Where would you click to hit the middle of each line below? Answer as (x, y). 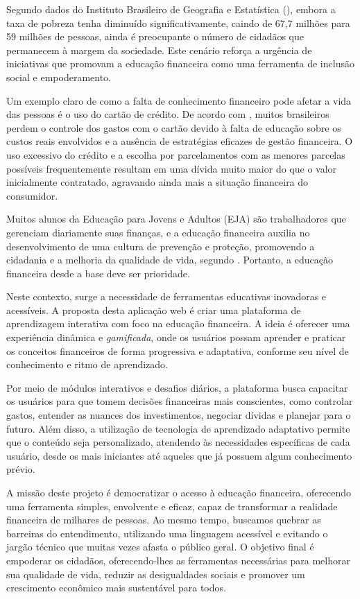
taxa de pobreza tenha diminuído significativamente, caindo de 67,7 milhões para (178, 23)
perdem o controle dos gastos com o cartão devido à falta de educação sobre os (174, 127)
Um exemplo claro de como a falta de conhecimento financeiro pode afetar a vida (179, 100)
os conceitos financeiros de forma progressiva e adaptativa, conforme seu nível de (178, 350)
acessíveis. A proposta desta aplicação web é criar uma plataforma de (154, 310)
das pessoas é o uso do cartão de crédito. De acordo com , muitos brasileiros (168, 114)
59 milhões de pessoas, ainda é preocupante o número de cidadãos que (155, 36)
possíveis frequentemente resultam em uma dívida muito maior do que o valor (172, 168)
